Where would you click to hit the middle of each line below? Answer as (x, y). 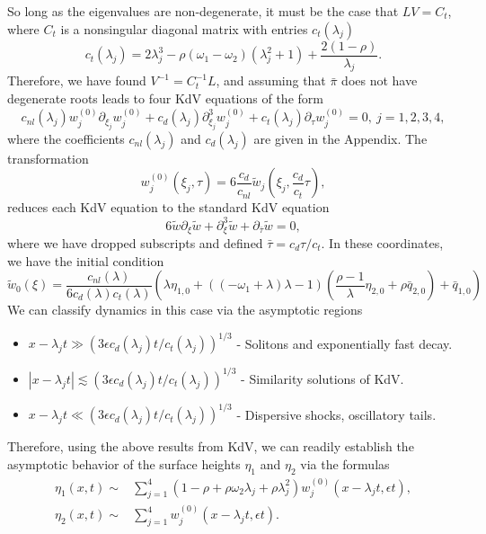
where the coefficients (66, 138)
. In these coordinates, (382, 243)
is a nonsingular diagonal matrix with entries (184, 28)
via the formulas (345, 463)
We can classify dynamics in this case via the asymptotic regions (185, 310)
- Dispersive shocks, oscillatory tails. (336, 414)
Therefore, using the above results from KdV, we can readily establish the (211, 446)
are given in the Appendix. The (340, 138)
